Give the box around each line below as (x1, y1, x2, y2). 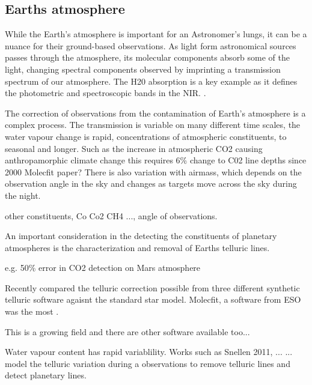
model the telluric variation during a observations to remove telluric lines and (5, 357, 290, 369)
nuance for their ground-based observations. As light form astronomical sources (5, 39, 296, 52)
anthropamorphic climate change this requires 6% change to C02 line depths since (5, 154, 307, 166)
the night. (5, 189, 41, 201)
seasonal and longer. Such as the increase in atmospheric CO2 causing (5, 142, 263, 154)
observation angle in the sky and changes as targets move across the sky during (5, 177, 297, 190)
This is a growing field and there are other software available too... (5, 325, 250, 338)
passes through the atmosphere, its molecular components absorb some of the (5, 51, 290, 64)
